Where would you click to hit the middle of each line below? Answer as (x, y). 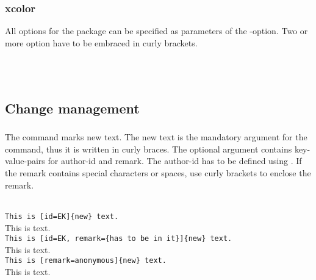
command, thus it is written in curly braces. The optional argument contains (149, 149)
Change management (72, 108)
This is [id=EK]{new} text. (62, 216)
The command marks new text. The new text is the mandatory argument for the (156, 137)
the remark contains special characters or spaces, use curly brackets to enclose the (158, 173)
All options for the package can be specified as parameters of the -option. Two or (156, 31)
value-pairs (25, 161)
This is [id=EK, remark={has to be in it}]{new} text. (119, 239)
